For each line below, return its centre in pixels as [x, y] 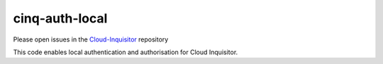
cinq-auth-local [60, 18]
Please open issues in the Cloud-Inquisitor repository [91, 39]
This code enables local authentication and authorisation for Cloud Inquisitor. [126, 52]
